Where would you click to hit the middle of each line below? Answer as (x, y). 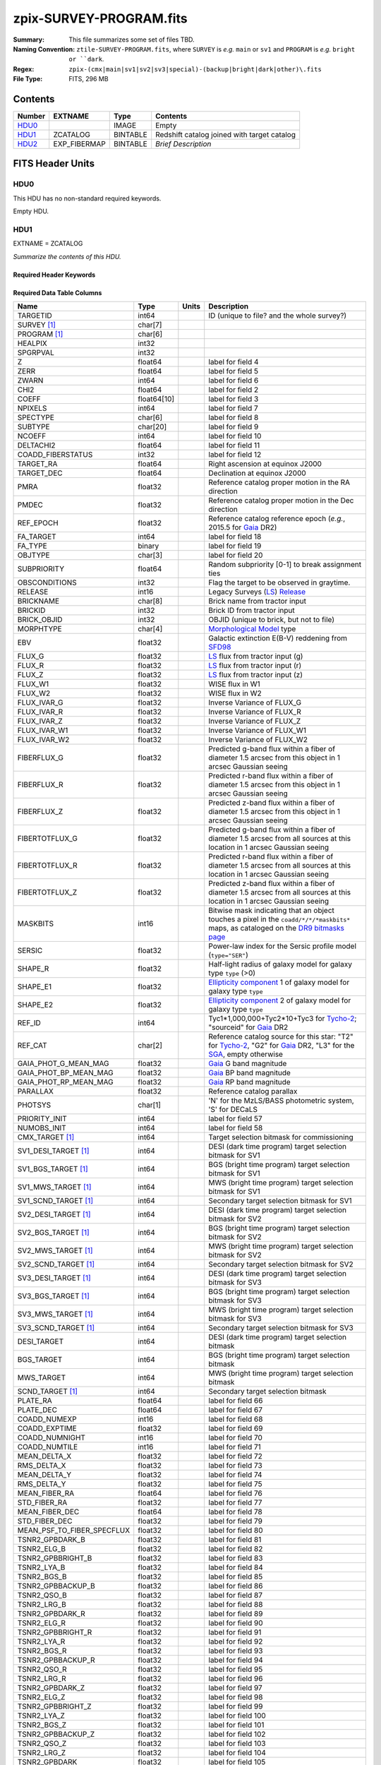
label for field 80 (236, 1531)
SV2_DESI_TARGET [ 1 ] (54, 1214)
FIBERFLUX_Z (40, 812)
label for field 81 (235, 1540)
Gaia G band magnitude (248, 1064)
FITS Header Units (54, 163)
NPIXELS (32, 408)
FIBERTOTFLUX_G (47, 839)
